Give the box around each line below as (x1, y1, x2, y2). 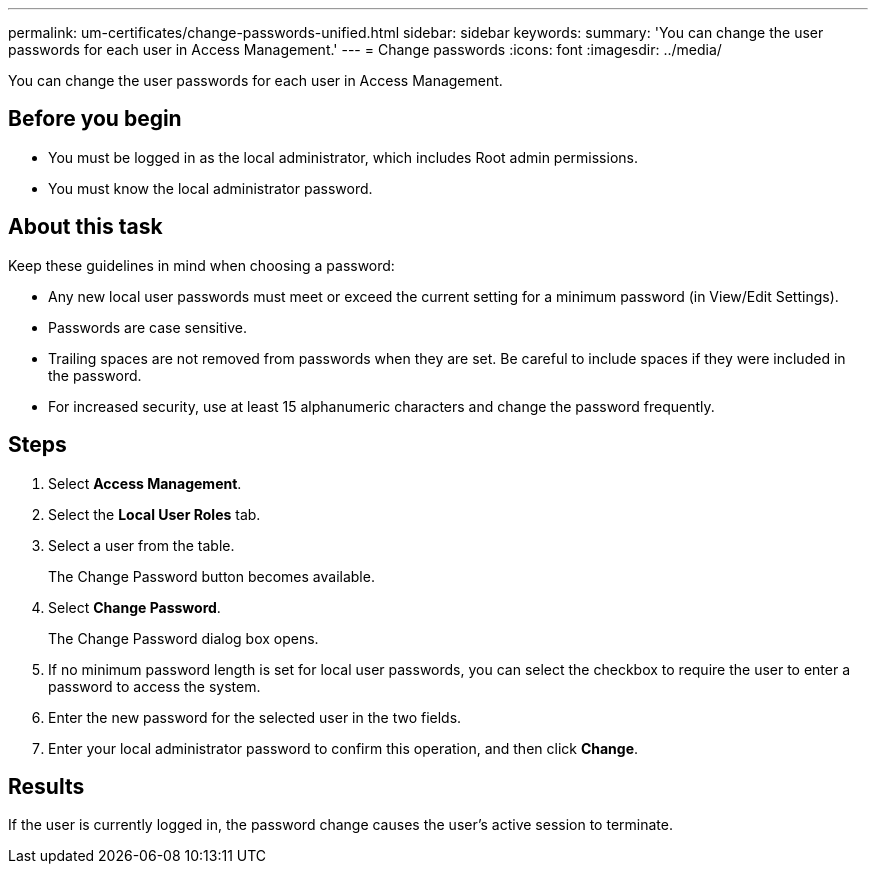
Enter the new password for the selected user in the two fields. (48, 708, 462, 726)
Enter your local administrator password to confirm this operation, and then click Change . (48, 739, 639, 757)
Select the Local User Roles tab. (48, 505, 261, 523)
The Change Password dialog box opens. (48, 629, 319, 647)
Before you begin (8, 106, 182, 132)
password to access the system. (48, 677, 261, 695)
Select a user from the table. (48, 536, 235, 554)
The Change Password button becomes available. (48, 567, 375, 585)
